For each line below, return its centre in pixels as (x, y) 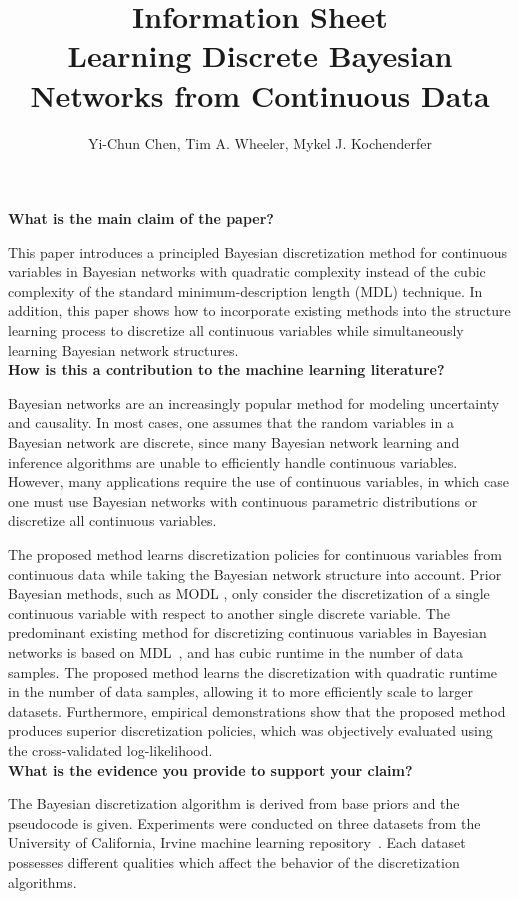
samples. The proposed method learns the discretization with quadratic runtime (253, 671)
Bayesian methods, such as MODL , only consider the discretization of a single (249, 593)
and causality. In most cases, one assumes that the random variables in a (231, 422)
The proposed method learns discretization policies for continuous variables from (255, 554)
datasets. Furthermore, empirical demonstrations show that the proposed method (257, 710)
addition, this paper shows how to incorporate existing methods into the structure (259, 310)
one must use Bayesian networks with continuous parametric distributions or (243, 500)
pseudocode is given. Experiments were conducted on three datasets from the (244, 822)
